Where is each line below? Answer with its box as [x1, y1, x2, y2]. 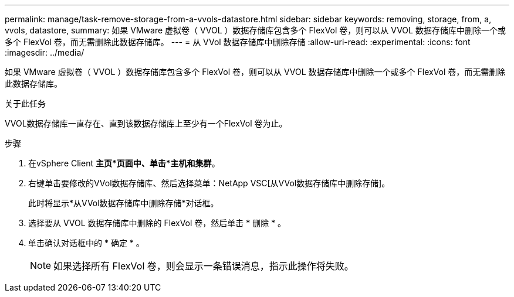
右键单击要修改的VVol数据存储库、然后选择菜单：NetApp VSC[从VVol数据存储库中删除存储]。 [28, 178, 390, 188]
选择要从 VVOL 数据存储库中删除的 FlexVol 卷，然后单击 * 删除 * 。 [28, 218, 286, 228]
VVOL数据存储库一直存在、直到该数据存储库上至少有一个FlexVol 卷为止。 [5, 118, 288, 128]
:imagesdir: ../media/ [5, 47, 84, 57]
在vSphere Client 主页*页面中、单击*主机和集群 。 [28, 158, 220, 168]
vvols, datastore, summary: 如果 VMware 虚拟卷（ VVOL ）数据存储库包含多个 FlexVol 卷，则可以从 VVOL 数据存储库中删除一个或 [5, 25, 506, 35]
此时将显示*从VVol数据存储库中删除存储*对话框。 [28, 198, 219, 208]
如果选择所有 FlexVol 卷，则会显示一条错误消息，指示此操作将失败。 [53, 260, 354, 272]
